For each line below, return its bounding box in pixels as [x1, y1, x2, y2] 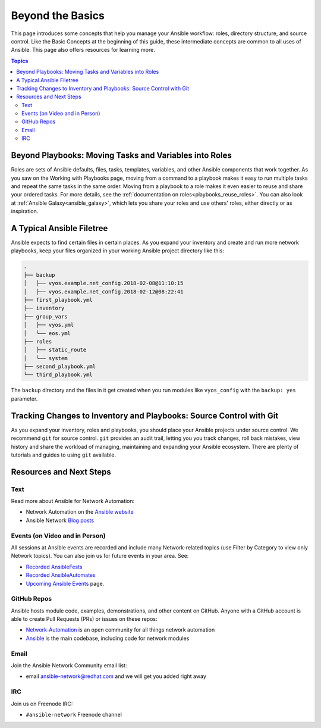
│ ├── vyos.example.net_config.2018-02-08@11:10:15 [23, 280, 184, 287]
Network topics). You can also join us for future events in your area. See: [11, 552, 189, 560]
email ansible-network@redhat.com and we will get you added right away [26, 673, 206, 680]
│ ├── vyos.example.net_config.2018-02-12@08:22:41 [23, 288, 184, 295]
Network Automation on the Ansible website [26, 508, 134, 515]
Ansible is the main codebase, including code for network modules [26, 635, 190, 642]
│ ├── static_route [23, 346, 87, 354]
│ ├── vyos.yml [23, 321, 74, 329]
